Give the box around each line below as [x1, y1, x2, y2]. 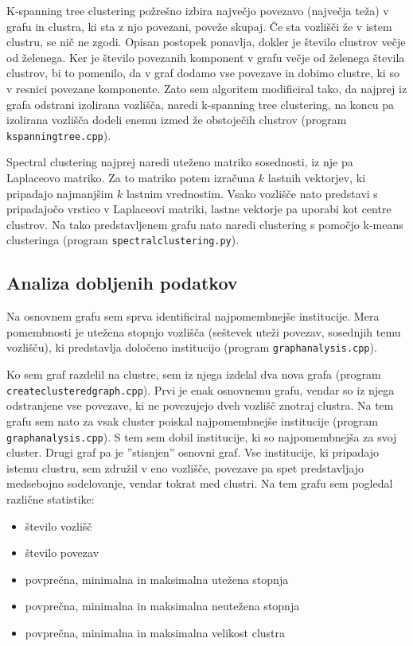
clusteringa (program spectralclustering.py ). [6, 232, 240, 248]
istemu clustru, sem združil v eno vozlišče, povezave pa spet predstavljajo [6, 459, 364, 476]
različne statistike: [6, 490, 95, 507]
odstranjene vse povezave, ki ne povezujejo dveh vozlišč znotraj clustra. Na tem [6, 397, 394, 414]
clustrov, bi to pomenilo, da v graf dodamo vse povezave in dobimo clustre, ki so [6, 64, 399, 81]
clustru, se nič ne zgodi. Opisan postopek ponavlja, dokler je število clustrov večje [6, 33, 406, 50]
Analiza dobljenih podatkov [6, 270, 238, 295]
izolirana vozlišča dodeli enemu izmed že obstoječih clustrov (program [6, 111, 347, 128]
